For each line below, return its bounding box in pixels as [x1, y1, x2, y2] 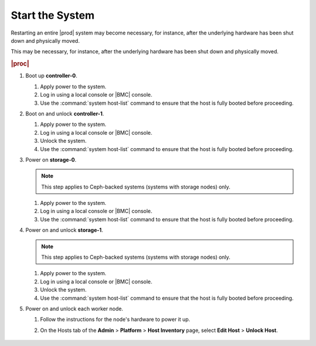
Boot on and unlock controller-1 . [25, 110, 105, 117]
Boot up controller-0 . [25, 72, 78, 79]
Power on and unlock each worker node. [25, 305, 123, 312]
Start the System [11, 9, 95, 22]
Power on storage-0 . [25, 156, 77, 163]
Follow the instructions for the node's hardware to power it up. [40, 316, 190, 323]
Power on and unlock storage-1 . [25, 227, 104, 234]
